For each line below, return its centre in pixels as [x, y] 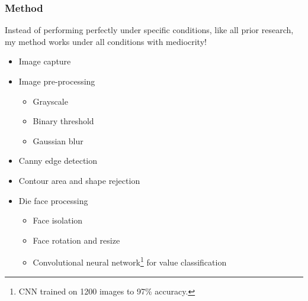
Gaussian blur [58, 140]
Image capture [45, 61]
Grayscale [50, 101]
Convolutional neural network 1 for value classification [130, 261]
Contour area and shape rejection [79, 180]
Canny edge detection [58, 161]
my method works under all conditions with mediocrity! [106, 41]
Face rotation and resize [76, 240]
